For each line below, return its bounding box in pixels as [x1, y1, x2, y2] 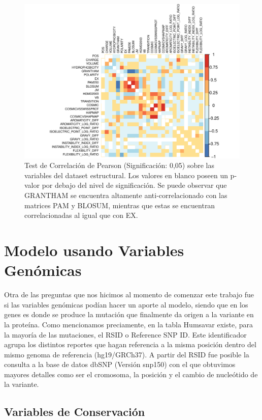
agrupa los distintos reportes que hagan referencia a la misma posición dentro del [4, 339, 256, 350]
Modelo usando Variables [4, 240, 184, 261]
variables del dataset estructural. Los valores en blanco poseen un [24, 170, 228, 180]
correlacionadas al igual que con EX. [24, 210, 138, 220]
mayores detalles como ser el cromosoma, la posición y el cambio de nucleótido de [4, 369, 258, 379]
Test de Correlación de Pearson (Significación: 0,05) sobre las [24, 160, 214, 171]
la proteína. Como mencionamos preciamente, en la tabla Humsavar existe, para [4, 319, 253, 329]
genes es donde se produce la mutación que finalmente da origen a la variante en [4, 309, 254, 320]
